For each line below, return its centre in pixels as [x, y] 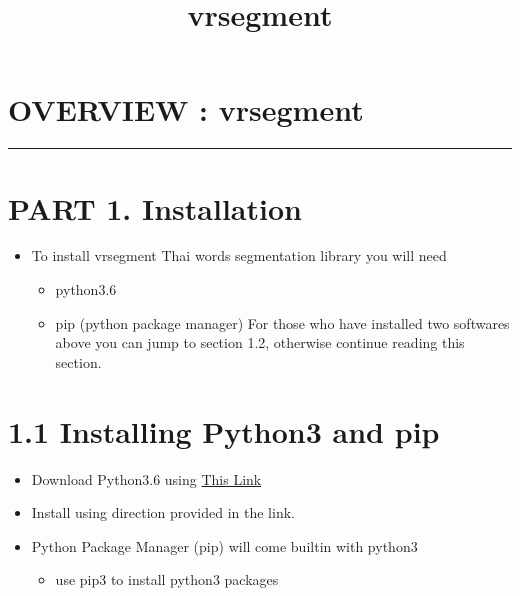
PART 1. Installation [155, 207]
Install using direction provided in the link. [163, 512]
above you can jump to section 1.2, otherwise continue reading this [260, 342]
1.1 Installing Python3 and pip [224, 430]
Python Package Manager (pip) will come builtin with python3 [224, 545]
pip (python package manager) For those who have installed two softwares [282, 322]
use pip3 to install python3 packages [167, 579]
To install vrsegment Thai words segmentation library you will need [239, 255]
